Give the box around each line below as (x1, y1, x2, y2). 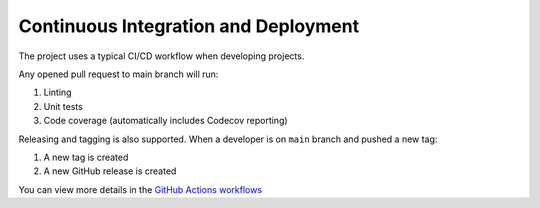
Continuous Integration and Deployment (18, 15, 360, 37)
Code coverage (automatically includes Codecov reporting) (43, 115, 289, 127)
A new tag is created (43, 151, 129, 163)
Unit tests (43, 100, 84, 112)
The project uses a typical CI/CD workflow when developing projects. (18, 50, 305, 62)
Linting (43, 86, 72, 99)
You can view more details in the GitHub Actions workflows (18, 183, 263, 195)
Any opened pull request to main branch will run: (18, 68, 219, 80)
